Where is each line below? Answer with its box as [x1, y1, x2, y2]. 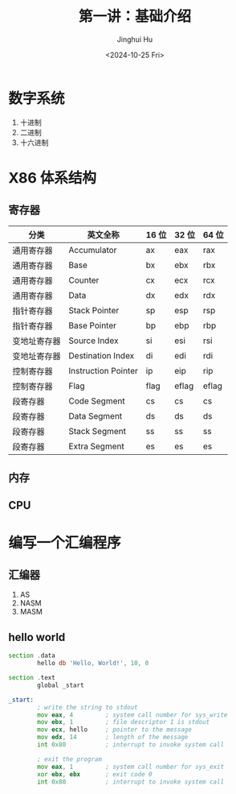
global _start [37, 681, 84, 689]
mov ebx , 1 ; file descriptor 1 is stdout [37, 718, 210, 726]
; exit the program [37, 755, 103, 763]
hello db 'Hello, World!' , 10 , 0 [37, 660, 149, 668]
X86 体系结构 [8, 168, 97, 187]
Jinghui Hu [116, 34, 153, 44]
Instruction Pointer [68, 365, 139, 376]
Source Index [68, 335, 119, 346]
